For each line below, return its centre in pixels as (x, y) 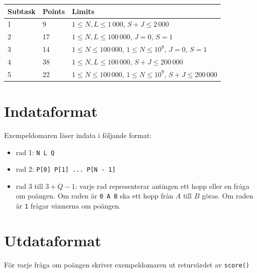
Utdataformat (53, 240)
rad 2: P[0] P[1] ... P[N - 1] (66, 169)
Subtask (22, 11)
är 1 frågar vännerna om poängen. (68, 206)
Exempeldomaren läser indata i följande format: (78, 135)
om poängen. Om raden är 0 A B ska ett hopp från (95, 196)
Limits (83, 11)
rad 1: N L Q (35, 152)
